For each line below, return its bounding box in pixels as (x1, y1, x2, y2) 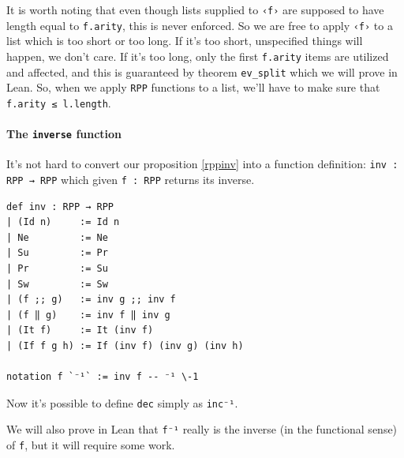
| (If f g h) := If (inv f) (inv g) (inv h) (6, 340, 244, 352)
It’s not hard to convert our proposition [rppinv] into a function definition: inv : (6, 156, 398, 172)
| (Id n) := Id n (6, 216, 120, 228)
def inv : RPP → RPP (6, 201, 114, 212)
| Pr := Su (6, 263, 108, 275)
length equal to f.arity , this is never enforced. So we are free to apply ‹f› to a (6, 17, 393, 33)
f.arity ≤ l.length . (6, 94, 111, 111)
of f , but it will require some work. (6, 437, 175, 453)
